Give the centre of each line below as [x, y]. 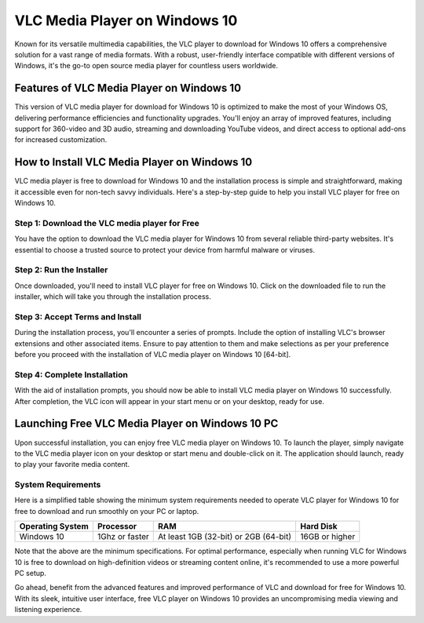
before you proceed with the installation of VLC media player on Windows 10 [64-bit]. [153, 355]
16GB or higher [327, 537]
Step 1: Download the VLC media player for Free [107, 223]
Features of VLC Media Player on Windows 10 [128, 88]
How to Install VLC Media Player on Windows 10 [133, 162]
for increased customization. [61, 140]
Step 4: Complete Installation [71, 374]
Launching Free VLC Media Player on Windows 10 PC [146, 424]
